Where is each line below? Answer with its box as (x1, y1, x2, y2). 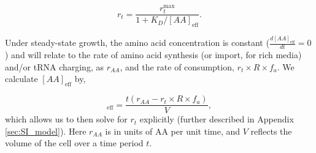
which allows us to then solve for (5, 113, 128, 125)
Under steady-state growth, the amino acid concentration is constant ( (5, 36, 269, 49)
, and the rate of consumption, (120, 60, 234, 73)
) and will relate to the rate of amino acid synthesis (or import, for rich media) (5, 48, 302, 61)
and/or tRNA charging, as (5, 60, 104, 73)
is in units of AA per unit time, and (105, 124, 241, 137)
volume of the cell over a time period (5, 136, 144, 149)
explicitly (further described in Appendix (139, 113, 294, 125)
